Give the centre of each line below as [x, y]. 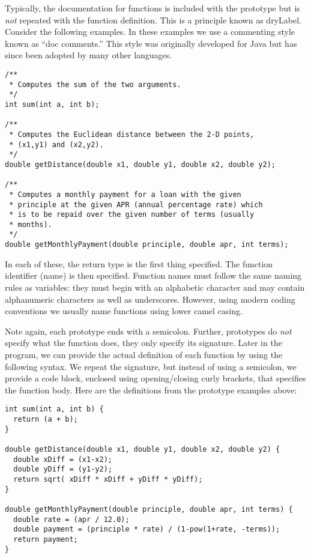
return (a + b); [46, 419]
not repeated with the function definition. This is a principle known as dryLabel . [153, 20]
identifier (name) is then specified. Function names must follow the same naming [153, 275]
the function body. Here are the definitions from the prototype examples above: [151, 390]
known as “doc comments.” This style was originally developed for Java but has [151, 43]
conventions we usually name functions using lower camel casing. [124, 311]
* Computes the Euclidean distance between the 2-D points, [132, 134]
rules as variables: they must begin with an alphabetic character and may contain [155, 287]
